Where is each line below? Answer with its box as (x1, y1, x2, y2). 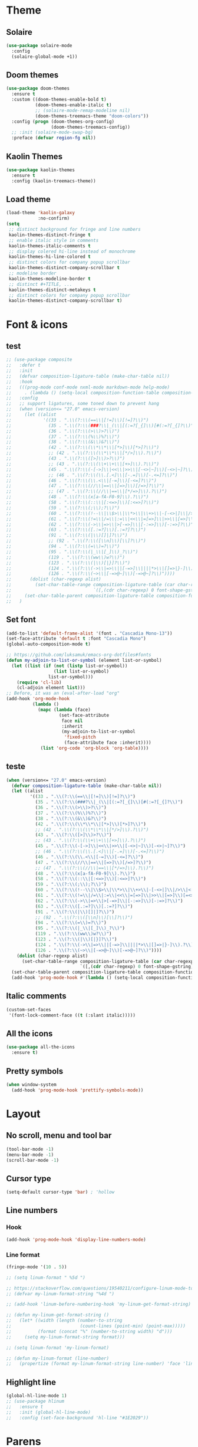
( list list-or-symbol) (53, 668, 110, 674)
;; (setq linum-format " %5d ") (6, 1275, 85, 1281)
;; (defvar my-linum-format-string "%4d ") (6, 1291, 115, 1296)
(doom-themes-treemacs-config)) (51, 124, 131, 130)
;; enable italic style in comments (8, 237, 99, 243)
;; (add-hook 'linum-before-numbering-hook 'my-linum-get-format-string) (6, 1301, 192, 1308)
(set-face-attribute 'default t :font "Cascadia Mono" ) (6, 636, 146, 642)
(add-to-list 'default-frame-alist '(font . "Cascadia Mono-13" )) (6, 630, 173, 636)
